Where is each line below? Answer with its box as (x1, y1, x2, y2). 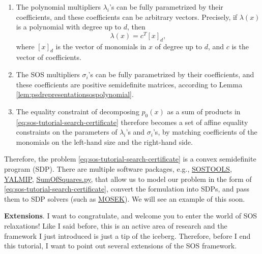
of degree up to (155, 41, 202, 51)
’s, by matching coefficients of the (153, 126, 257, 137)
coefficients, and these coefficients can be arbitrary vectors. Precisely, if (16, 11, 238, 22)
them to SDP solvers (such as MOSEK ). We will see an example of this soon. (4, 193, 245, 204)
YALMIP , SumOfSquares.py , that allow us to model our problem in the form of (4, 173, 252, 184)
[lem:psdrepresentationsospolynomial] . (16, 89, 134, 100)
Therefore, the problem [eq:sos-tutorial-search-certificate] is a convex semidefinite (4, 153, 256, 164)
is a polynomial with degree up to (16, 21, 122, 32)
